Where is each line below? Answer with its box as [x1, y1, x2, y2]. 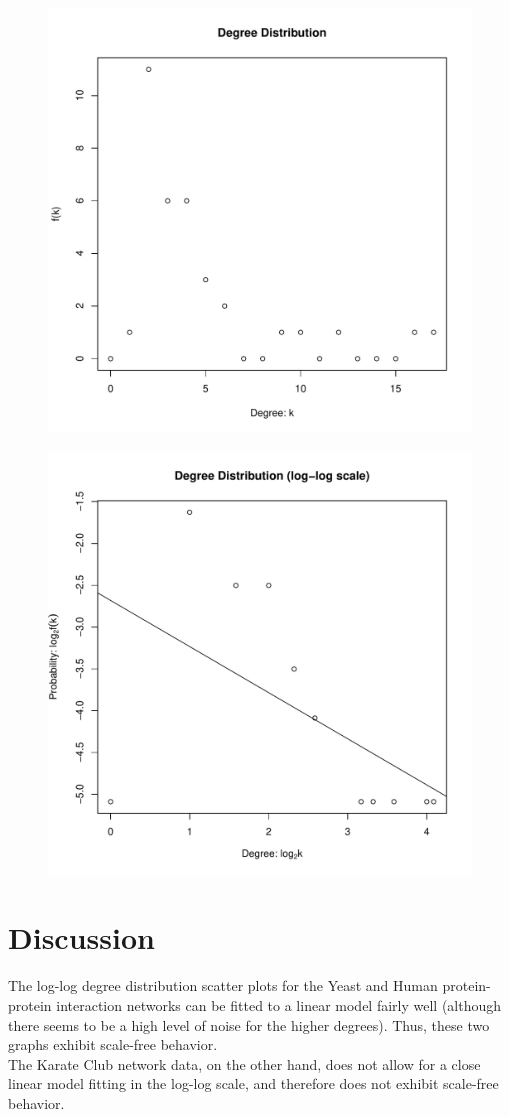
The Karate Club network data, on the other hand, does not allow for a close [8, 1053, 481, 1074]
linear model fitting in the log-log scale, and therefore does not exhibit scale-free [8, 1073, 499, 1094]
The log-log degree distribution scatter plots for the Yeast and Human [8, 975, 438, 996]
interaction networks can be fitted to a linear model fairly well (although [56, 994, 502, 1015]
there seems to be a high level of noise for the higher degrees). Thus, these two [8, 1014, 490, 1035]
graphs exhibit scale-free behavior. [8, 1034, 218, 1055]
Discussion [8, 917, 155, 958]
